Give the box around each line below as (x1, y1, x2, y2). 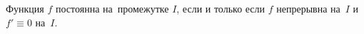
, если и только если (176, 1, 266, 15)
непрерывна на (276, 1, 340, 15)
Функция (6, 1, 44, 15)
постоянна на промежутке (55, 1, 169, 15)
